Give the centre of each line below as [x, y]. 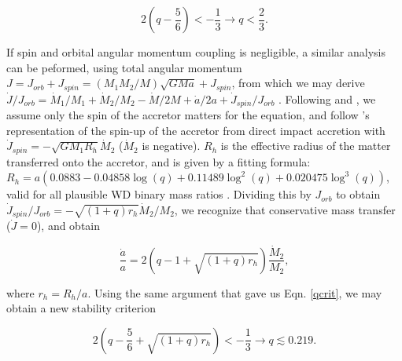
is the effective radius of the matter [306, 146]
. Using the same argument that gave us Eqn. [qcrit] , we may [235, 292]
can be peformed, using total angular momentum [124, 67]
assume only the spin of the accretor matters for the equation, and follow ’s [188, 115]
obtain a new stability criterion [81, 308]
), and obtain [68, 226]
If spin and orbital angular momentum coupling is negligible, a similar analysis [196, 52]
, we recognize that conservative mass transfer [285, 209]
